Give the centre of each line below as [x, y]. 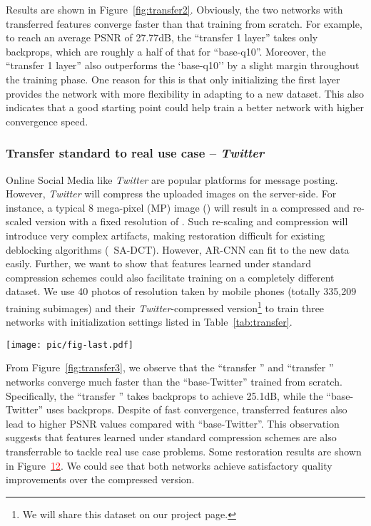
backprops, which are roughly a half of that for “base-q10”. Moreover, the [166, 51]
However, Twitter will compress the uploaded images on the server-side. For [171, 194]
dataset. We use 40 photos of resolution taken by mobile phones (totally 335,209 [181, 291]
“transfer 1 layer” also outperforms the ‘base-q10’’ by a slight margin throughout [183, 65]
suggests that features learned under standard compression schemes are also [171, 437]
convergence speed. [47, 121]
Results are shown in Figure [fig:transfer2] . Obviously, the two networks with [174, 9]
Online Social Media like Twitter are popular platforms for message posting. [172, 179]
